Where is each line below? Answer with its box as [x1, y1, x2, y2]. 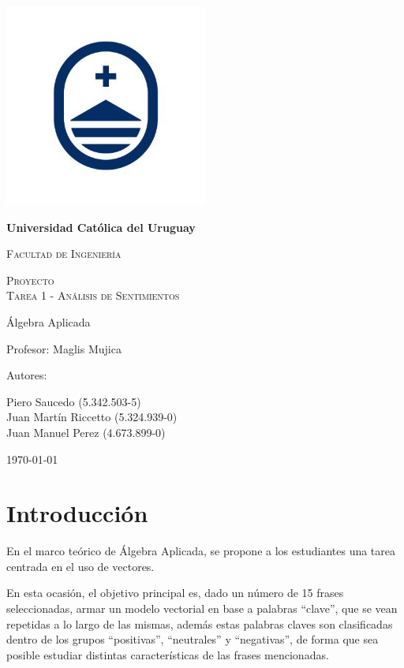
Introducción [6, 497, 148, 529]
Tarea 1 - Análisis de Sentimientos [6, 287, 180, 304]
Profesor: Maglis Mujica [6, 340, 122, 356]
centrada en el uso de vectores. [6, 558, 155, 574]
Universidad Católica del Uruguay [6, 218, 196, 235]
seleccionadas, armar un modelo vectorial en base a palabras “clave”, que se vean [6, 600, 398, 617]
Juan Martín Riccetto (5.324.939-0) [6, 409, 178, 425]
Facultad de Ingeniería [6, 245, 122, 262]
